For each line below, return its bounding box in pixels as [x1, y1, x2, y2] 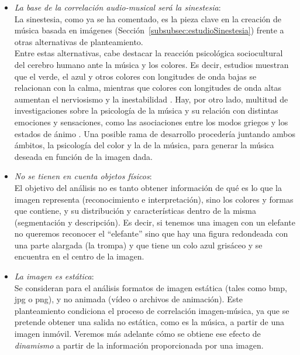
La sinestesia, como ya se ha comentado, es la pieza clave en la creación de [14, 12, 282, 25]
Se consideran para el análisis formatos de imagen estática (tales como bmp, [14, 281, 287, 293]
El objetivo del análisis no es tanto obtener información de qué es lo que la [14, 181, 282, 193]
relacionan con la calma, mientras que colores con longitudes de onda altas [14, 81, 281, 94]
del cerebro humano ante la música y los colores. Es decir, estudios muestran [14, 58, 289, 70]
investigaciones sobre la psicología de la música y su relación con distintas [14, 104, 278, 117]
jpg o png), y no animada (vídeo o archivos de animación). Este [14, 293, 243, 305]
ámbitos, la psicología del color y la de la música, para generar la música [14, 139, 274, 151]
